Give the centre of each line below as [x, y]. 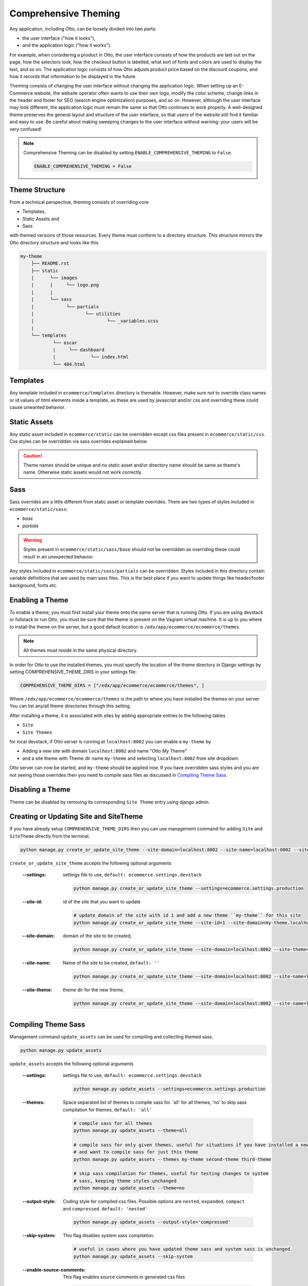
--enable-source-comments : [54, 1270]
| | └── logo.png [65, 285]
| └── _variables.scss [95, 321]
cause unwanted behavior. [37, 407]
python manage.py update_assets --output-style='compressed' [152, 1222]
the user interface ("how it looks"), [59, 38]
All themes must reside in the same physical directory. [81, 650]
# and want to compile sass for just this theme [136, 1152]
